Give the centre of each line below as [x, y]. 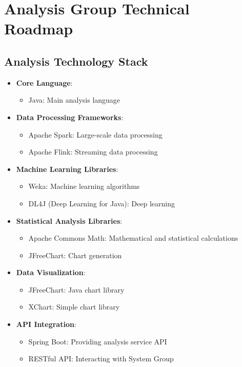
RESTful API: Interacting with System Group [101, 359]
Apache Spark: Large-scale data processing [95, 134]
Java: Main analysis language [74, 100]
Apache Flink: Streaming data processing [93, 152]
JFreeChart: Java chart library [76, 289]
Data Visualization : [51, 272]
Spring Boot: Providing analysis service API [98, 341]
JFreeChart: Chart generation [75, 255]
